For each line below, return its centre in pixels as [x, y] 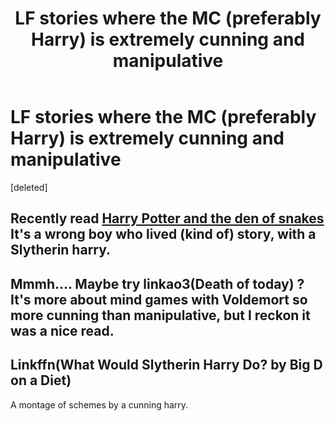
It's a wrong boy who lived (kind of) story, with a [163, 234]
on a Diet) [41, 380]
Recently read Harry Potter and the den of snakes [167, 218]
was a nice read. [62, 330]
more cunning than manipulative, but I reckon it [160, 315]
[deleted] [29, 187]
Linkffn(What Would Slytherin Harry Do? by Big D [166, 365]
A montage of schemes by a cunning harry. [99, 404]
